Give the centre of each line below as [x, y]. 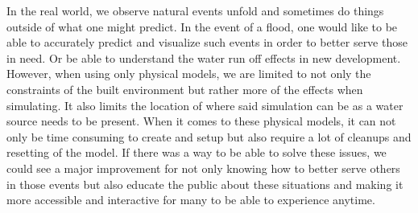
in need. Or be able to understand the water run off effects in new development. [204, 57]
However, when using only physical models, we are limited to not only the [189, 74]
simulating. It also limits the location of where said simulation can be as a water [205, 105]
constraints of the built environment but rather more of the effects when [185, 89]
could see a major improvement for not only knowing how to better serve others [203, 168]
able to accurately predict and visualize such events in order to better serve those [207, 42]
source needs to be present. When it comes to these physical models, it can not [201, 121]
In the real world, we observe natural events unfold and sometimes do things [195, 10]
